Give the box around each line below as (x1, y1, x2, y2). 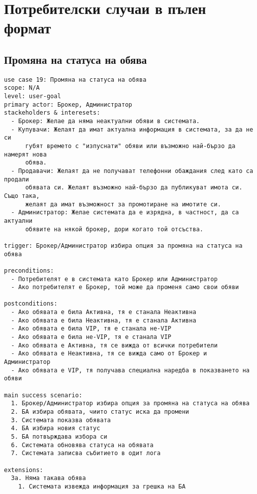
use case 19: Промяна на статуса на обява (4, 76, 147, 83)
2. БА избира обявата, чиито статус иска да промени (11, 408, 189, 416)
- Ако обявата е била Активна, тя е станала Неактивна (11, 309, 196, 316)
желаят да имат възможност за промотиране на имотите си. (25, 200, 221, 208)
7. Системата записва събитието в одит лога (11, 450, 161, 457)
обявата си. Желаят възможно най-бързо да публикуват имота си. (25, 184, 243, 191)
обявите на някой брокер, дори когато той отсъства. (25, 225, 203, 233)
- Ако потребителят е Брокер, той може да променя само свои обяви (11, 284, 239, 291)
